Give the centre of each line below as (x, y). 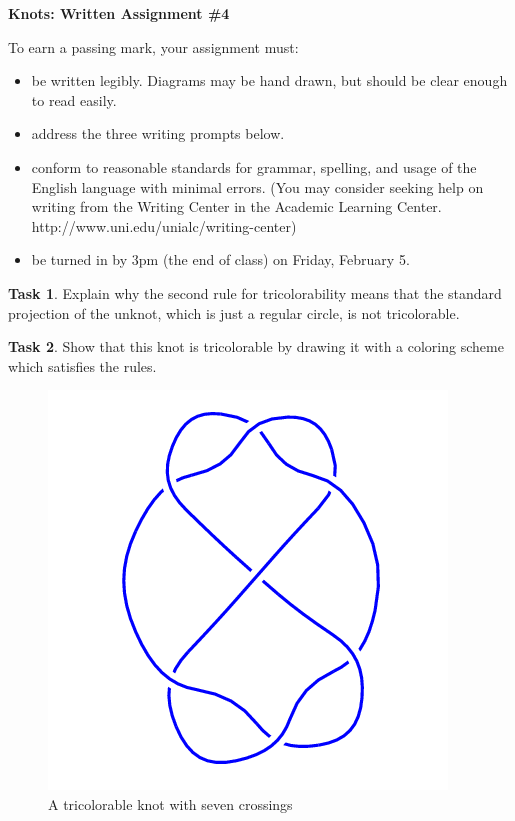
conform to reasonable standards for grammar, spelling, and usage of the (254, 166)
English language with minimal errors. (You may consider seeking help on (257, 186)
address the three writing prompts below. (158, 133)
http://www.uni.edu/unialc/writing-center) (164, 225)
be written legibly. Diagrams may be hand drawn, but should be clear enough (269, 80)
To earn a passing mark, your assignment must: (153, 46)
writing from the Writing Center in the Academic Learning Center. (236, 206)
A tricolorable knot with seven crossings (170, 803)
